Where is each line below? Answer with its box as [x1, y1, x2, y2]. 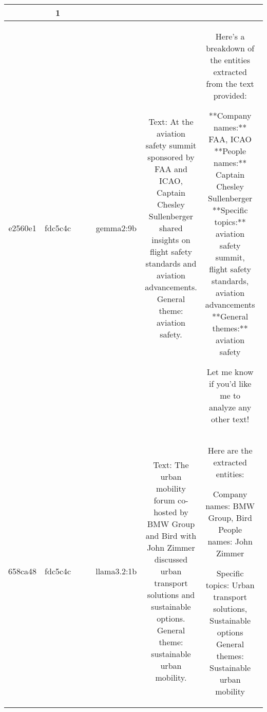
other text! [211, 413, 250, 425]
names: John [207, 535, 253, 547]
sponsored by [147, 151, 195, 163]
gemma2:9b [96, 221, 137, 234]
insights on [151, 233, 190, 246]
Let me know [206, 366, 254, 378]
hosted [154, 505, 177, 518]
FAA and [155, 162, 187, 175]
